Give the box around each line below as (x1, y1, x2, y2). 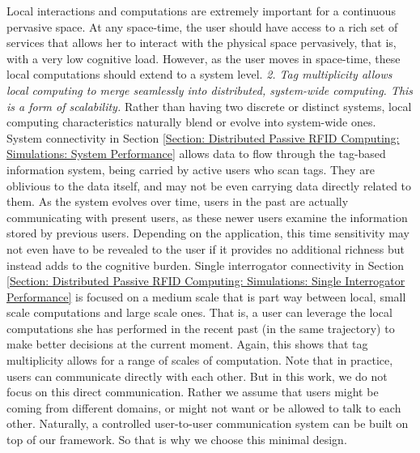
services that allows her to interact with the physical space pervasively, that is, (6, 34, 397, 51)
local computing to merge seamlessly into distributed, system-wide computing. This (6, 81, 414, 98)
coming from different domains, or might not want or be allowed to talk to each (6, 399, 401, 416)
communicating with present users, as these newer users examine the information (6, 208, 408, 225)
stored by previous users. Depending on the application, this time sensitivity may (6, 224, 409, 241)
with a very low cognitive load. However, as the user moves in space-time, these (6, 49, 401, 66)
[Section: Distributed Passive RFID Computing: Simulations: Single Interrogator (6, 272, 405, 289)
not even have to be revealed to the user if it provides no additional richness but (6, 240, 405, 257)
